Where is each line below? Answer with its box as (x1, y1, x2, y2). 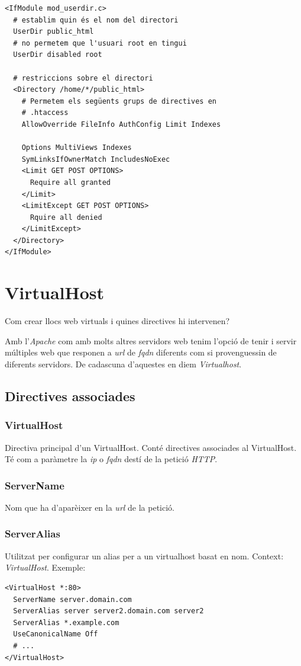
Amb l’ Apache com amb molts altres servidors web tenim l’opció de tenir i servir (5, 334, 297, 347)
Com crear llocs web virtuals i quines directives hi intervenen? (5, 315, 230, 327)
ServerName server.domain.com (13, 595, 132, 604)
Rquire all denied (30, 213, 102, 222)
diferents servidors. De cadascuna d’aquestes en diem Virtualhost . (5, 357, 242, 370)
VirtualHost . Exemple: (5, 561, 86, 574)
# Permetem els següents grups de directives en (21, 97, 216, 105)
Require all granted (30, 178, 111, 187)
